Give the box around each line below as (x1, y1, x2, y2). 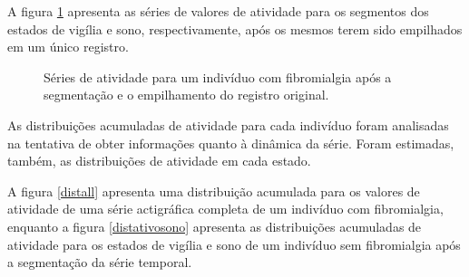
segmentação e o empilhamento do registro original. (44, 85, 329, 104)
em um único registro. (7, 37, 129, 56)
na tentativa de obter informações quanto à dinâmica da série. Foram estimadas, (7, 133, 454, 152)
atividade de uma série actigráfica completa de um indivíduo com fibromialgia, (7, 199, 444, 218)
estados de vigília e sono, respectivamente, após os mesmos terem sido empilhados (7, 19, 463, 38)
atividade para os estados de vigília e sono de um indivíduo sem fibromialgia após (7, 234, 461, 253)
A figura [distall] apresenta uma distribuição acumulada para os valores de (7, 181, 420, 200)
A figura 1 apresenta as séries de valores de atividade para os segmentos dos (7, 2, 429, 20)
